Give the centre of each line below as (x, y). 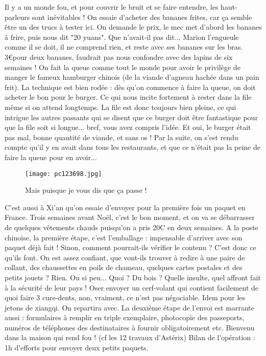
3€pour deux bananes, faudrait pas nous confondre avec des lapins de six (119, 57)
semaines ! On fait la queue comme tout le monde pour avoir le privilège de (123, 67)
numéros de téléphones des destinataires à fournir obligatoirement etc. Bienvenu (130, 327)
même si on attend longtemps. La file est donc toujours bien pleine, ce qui (120, 107)
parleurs (17, 17)
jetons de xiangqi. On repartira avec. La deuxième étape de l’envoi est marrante (129, 307)
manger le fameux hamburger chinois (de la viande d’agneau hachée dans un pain (132, 77)
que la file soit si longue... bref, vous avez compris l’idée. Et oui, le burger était (128, 127)
